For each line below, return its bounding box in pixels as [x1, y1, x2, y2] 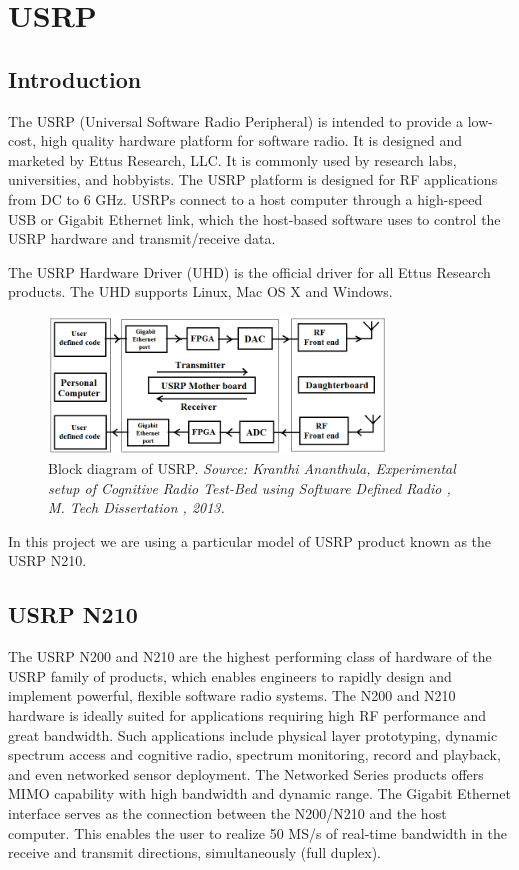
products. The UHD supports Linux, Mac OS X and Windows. [8, 281, 393, 302]
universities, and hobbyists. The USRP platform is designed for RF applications [8, 169, 498, 190]
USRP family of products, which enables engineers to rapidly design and [8, 665, 452, 686]
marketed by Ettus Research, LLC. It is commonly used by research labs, [8, 149, 457, 170]
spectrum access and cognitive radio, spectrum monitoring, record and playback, [8, 744, 501, 765]
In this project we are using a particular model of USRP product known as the [8, 530, 492, 551]
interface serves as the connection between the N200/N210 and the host [8, 803, 447, 823]
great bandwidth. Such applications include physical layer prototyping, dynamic [8, 724, 498, 745]
